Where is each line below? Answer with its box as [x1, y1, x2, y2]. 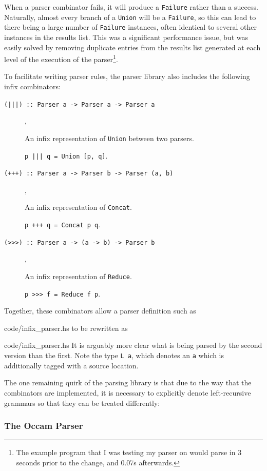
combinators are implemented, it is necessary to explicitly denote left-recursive [4, 387, 251, 398]
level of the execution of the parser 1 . [4, 52, 118, 64]
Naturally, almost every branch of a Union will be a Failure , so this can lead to [4, 11, 256, 22]
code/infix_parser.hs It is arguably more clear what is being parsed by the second [4, 340, 262, 350]
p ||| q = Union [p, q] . [25, 150, 108, 161]
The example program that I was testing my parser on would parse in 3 [16, 447, 242, 458]
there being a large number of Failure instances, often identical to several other [4, 22, 257, 32]
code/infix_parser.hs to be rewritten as [4, 322, 128, 333]
